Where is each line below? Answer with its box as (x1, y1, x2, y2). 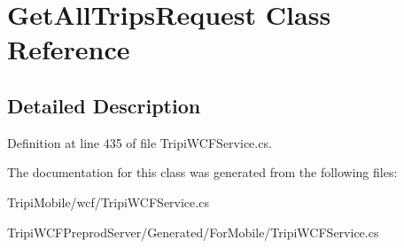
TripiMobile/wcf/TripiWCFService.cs (7, 192, 209, 211)
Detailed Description (7, 91, 201, 119)
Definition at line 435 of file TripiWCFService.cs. (7, 133, 272, 151)
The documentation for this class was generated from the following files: (7, 163, 398, 182)
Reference (7, 31, 130, 67)
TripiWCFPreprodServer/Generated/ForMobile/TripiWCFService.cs (7, 222, 379, 241)
